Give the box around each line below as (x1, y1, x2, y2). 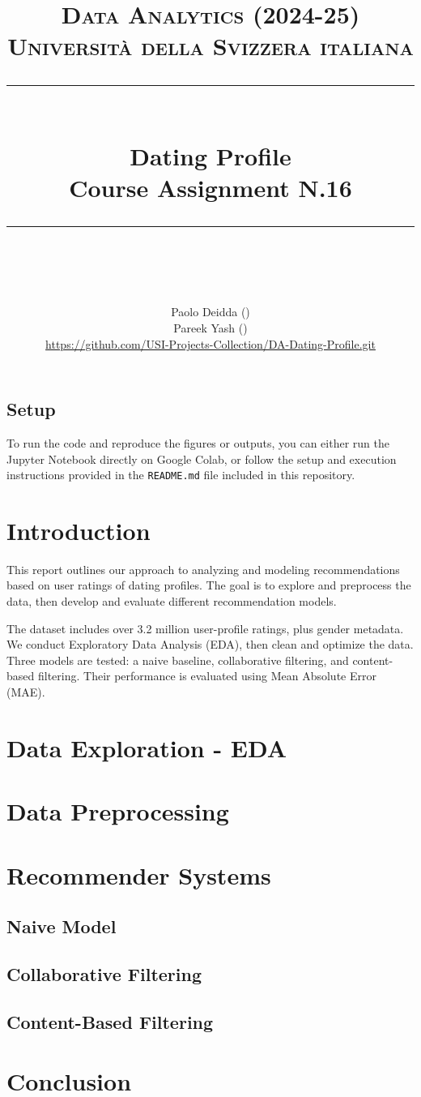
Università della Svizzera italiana (7, 29, 414, 62)
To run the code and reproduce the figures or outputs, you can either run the (6, 434, 389, 451)
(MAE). (6, 683, 45, 701)
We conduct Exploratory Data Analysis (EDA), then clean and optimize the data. (6, 636, 414, 653)
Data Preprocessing (6, 795, 229, 828)
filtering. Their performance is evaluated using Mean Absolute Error (37, 667, 376, 684)
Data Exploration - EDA (6, 731, 287, 764)
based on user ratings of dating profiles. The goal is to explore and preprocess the (6, 576, 411, 593)
